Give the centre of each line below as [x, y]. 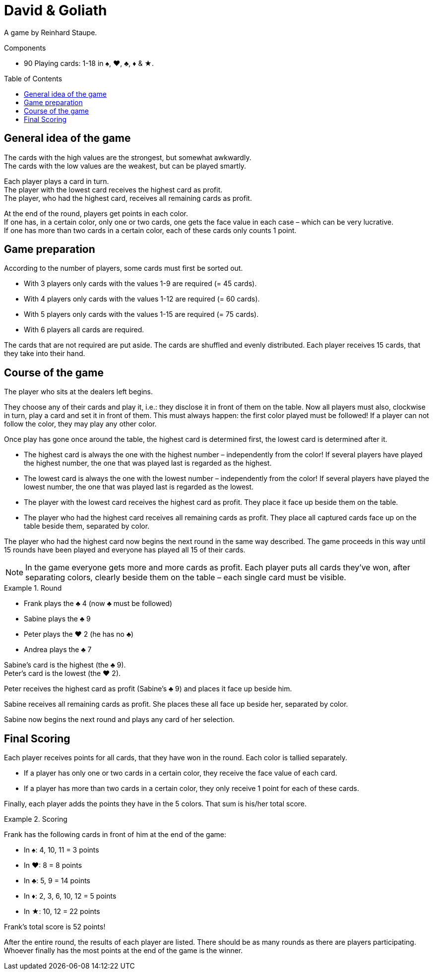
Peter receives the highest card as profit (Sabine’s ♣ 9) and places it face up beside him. [148, 689]
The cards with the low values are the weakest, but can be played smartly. [125, 166]
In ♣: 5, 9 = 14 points [57, 881]
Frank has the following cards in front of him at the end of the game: [115, 835]
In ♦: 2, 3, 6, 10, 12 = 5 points [70, 896]
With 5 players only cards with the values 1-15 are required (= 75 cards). [141, 314]
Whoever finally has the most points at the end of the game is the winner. [124, 951]
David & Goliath [56, 10]
